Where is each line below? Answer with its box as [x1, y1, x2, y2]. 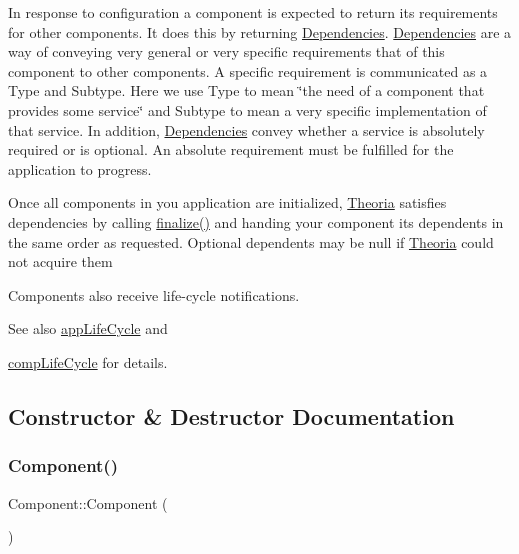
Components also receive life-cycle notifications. [8, 284, 300, 305]
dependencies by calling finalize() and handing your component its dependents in [8, 211, 504, 232]
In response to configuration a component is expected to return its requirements [8, 2, 498, 22]
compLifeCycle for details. [8, 351, 168, 372]
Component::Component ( [8, 492, 168, 513]
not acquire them [8, 251, 113, 272]
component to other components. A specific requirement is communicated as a [8, 60, 488, 81]
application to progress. [8, 158, 152, 179]
